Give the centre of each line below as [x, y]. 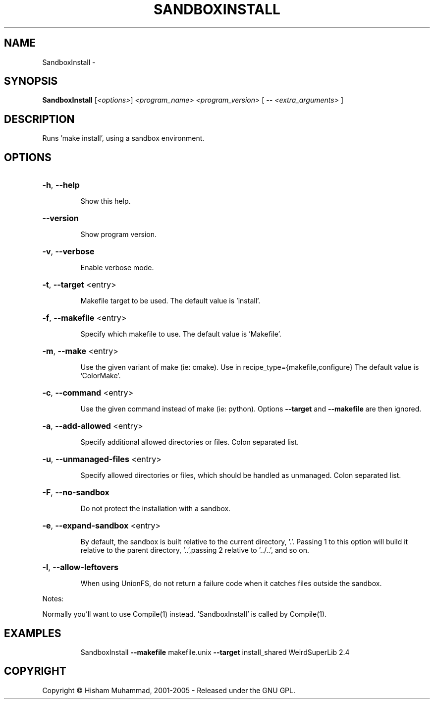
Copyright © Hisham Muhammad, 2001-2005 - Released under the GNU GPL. [169, 690]
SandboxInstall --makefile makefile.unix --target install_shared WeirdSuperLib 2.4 [215, 652]
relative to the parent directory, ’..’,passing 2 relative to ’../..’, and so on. [195, 550]
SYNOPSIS [31, 81]
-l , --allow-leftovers [81, 567]
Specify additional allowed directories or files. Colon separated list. [190, 442]
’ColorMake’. [101, 376]
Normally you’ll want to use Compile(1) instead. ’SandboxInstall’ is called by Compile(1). [185, 614]
